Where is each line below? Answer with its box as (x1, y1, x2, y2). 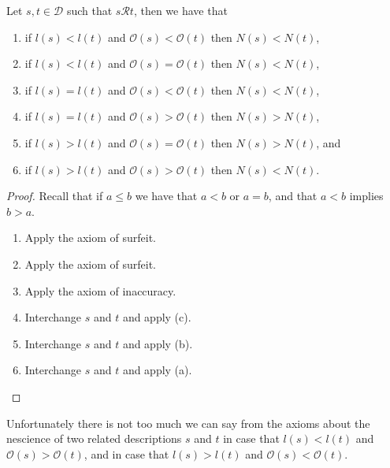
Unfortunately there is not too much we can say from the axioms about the (6, 414, 370, 431)
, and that (268, 188, 318, 204)
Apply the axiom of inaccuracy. (24, 282, 176, 299)
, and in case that (84, 445, 169, 462)
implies (349, 188, 384, 204)
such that (66, 2, 113, 18)
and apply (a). (122, 362, 192, 378)
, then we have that (133, 2, 228, 18)
